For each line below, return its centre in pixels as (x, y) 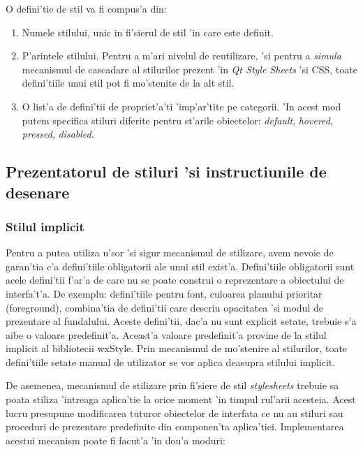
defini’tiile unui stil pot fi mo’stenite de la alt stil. (128, 83)
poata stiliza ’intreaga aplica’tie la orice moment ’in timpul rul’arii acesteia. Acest (181, 399)
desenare (38, 192)
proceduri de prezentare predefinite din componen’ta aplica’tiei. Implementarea (175, 427)
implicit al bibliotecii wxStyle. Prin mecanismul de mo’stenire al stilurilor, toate (177, 348)
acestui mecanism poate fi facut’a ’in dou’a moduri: (116, 440)
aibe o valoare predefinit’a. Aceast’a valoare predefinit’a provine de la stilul (166, 334)
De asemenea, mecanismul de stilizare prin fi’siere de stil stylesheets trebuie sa (172, 385)
